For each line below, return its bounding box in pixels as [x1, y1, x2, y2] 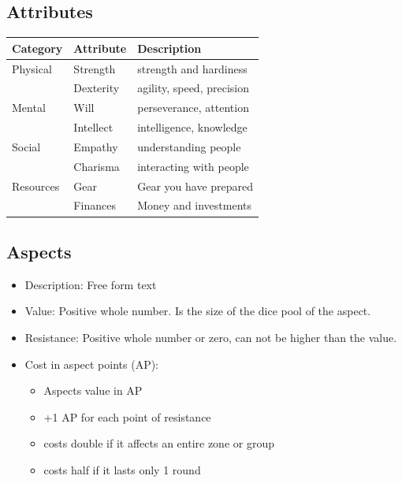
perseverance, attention [137, 99, 249, 116]
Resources [12, 177, 60, 194]
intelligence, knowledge [137, 119, 248, 136]
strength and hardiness [137, 60, 248, 76]
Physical [12, 60, 52, 76]
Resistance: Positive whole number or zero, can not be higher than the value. [24, 329, 397, 345]
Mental [12, 99, 46, 116]
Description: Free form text [24, 276, 157, 292]
